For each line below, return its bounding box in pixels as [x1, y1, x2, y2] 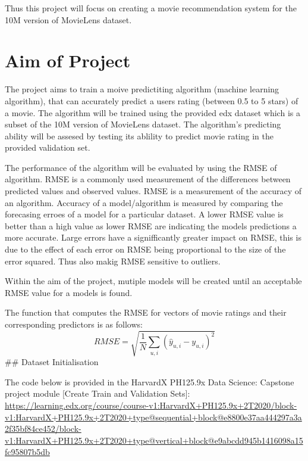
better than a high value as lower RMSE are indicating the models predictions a [5, 219, 297, 232]
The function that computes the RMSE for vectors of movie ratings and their [5, 306, 287, 319]
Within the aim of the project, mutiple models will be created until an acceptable [5, 275, 302, 287]
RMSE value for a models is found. [5, 286, 133, 298]
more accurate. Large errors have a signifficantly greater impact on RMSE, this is [5, 231, 301, 244]
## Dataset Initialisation [5, 356, 99, 368]
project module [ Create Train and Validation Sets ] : [5, 387, 190, 400]
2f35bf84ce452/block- [5, 422, 81, 435]
